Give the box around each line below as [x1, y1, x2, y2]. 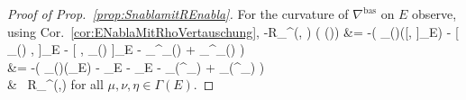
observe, [412, 5, 457, 23]
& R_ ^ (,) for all [7, 75, 104, 94]
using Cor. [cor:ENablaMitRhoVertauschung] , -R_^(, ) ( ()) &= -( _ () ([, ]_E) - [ [7, 22, 459, 41]
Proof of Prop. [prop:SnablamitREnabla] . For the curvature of [7, 5, 349, 23]
